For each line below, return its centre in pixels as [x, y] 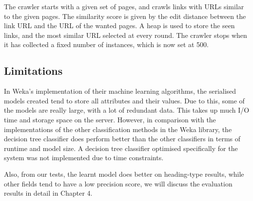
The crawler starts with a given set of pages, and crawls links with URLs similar [124, 6]
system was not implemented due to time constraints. [84, 158]
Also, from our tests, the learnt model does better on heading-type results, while [124, 174]
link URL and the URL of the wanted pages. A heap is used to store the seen [119, 25]
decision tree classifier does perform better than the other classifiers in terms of [122, 139]
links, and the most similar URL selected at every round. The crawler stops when [126, 35]
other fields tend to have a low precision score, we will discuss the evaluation [118, 183]
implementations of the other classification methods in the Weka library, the [118, 129]
